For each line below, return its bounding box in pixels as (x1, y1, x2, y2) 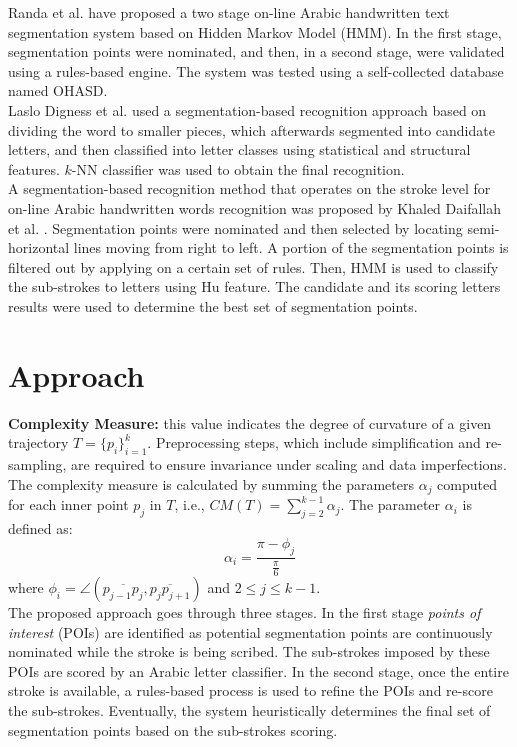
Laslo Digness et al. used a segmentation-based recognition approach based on (8, 99, 487, 120)
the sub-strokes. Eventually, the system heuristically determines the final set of (8, 700, 491, 721)
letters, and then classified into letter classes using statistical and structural (8, 139, 471, 160)
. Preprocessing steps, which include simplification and (147, 432, 481, 453)
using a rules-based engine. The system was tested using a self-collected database (8, 60, 504, 81)
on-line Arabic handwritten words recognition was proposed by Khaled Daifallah (8, 197, 502, 218)
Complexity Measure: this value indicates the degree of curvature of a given (8, 412, 492, 433)
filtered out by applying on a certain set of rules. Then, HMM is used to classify (8, 256, 499, 277)
